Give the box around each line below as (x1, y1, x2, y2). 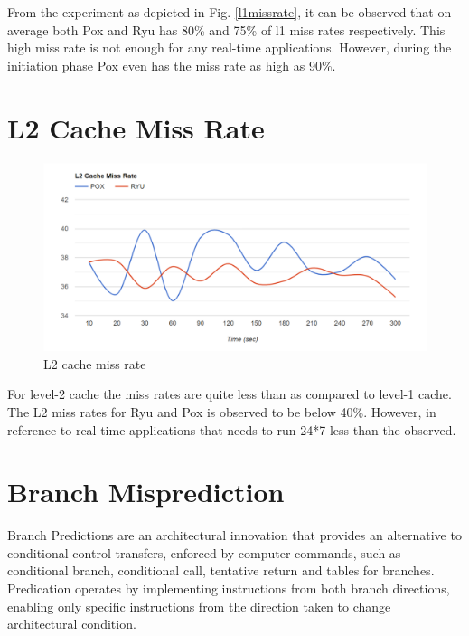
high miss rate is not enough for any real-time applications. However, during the (7, 38, 452, 57)
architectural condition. (7, 614, 136, 633)
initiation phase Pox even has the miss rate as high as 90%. (7, 55, 336, 74)
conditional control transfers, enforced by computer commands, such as (7, 543, 401, 562)
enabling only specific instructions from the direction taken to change (7, 596, 391, 615)
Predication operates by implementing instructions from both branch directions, (7, 579, 450, 598)
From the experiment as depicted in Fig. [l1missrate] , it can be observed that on (7, 3, 452, 21)
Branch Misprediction (7, 473, 285, 510)
